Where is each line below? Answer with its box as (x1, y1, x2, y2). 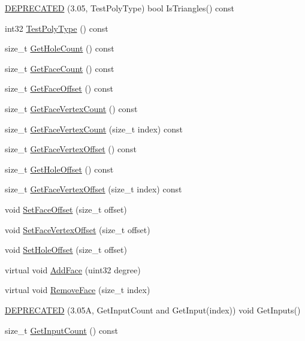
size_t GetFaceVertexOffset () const (5, 143, 137, 155)
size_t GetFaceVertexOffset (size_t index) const (5, 183, 182, 195)
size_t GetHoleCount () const (5, 42, 114, 55)
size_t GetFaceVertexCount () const (5, 102, 138, 114)
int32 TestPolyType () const (5, 22, 108, 34)
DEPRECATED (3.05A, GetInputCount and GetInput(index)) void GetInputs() (5, 303, 301, 316)
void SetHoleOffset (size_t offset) (5, 243, 127, 256)
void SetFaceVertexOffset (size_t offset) (5, 223, 150, 236)
